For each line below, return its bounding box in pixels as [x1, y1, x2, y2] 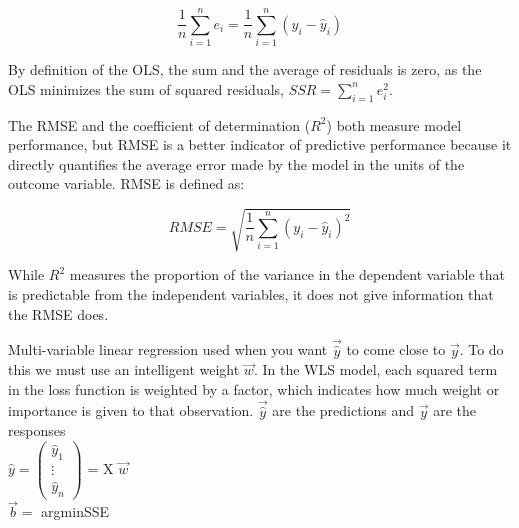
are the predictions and [272, 400, 415, 421]
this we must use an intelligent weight [8, 359, 240, 380]
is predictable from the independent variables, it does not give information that [8, 284, 494, 305]
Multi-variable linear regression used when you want [8, 339, 328, 360]
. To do [459, 339, 504, 360]
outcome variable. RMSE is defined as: [8, 173, 245, 194]
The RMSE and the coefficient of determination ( [8, 114, 311, 135]
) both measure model [326, 114, 462, 135]
